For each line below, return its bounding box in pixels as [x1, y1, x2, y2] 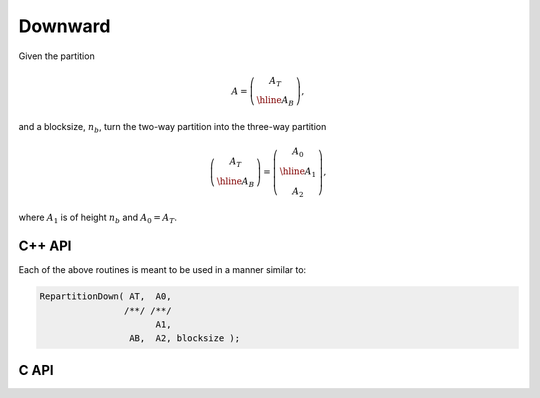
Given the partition [18, 50, 95, 62]
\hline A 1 [279, 165, 317, 179]
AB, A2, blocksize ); [128, 333, 240, 344]
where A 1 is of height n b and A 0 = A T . [18, 211, 178, 226]
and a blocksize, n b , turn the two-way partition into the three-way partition [18, 121, 327, 135]
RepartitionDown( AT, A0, [39, 291, 172, 302]
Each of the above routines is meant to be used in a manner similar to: [18, 264, 307, 276]
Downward [18, 15, 111, 37]
